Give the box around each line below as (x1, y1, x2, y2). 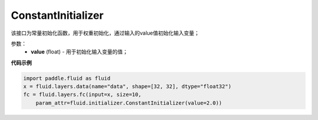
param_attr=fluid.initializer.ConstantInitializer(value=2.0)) (35, 99, 223, 106)
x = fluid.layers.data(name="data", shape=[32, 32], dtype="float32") (23, 83, 232, 90)
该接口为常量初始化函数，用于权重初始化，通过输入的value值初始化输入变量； (11, 29, 200, 36)
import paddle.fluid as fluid (23, 75, 111, 82)
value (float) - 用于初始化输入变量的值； (31, 48, 128, 55)
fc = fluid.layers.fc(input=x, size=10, (23, 91, 141, 98)
